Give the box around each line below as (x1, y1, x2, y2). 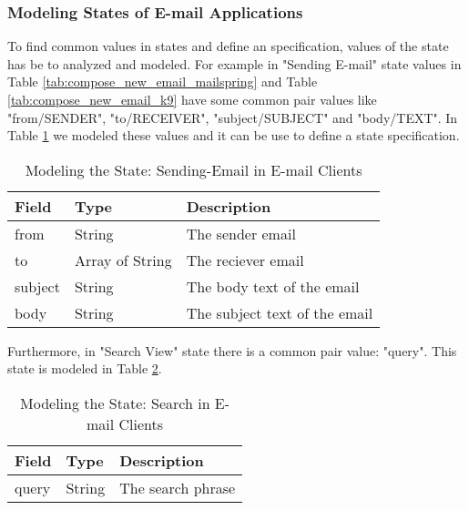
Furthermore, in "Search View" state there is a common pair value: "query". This (7, 341, 457, 360)
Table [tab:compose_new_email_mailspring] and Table (7, 72, 318, 91)
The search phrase (119, 476, 236, 498)
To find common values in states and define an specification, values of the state (7, 36, 449, 56)
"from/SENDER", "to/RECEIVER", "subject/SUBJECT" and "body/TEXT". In (7, 107, 458, 127)
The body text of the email (186, 275, 360, 297)
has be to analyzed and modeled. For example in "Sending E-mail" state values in (7, 54, 462, 73)
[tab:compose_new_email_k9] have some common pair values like (7, 90, 377, 108)
